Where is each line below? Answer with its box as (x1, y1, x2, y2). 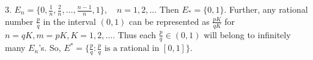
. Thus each (112, 28, 156, 41)
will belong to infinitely (204, 28, 291, 41)
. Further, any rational (224, 3, 308, 15)
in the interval (43, 15, 96, 27)
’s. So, (39, 41, 61, 54)
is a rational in (104, 44, 160, 53)
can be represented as (129, 15, 210, 27)
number (5, 15, 34, 27)
